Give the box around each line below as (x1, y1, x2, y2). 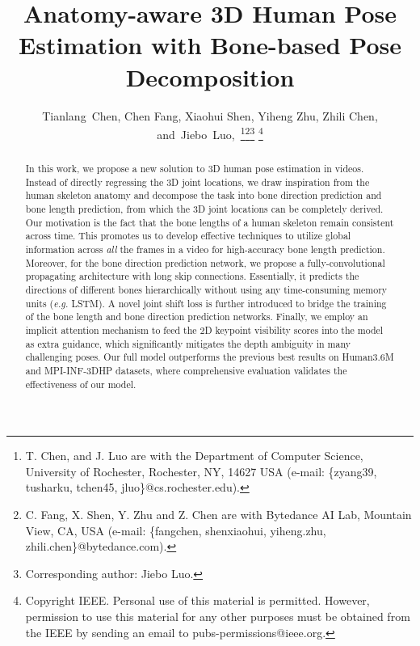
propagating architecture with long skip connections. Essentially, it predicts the (25, 269, 359, 283)
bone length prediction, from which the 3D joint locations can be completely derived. (25, 202, 384, 216)
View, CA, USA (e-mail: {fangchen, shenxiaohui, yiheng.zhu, (25, 521, 326, 538)
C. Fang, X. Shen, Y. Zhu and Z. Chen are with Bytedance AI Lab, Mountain (25, 506, 412, 523)
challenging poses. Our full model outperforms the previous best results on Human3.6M (25, 350, 394, 364)
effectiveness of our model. (25, 377, 136, 391)
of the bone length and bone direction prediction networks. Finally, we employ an (25, 310, 368, 323)
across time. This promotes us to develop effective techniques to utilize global (25, 229, 351, 243)
